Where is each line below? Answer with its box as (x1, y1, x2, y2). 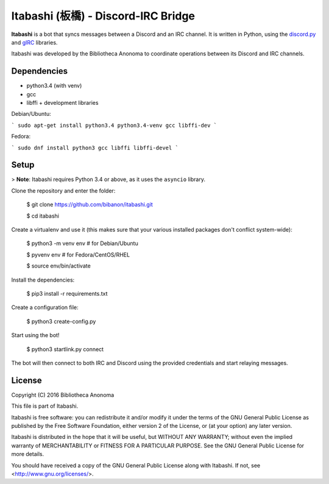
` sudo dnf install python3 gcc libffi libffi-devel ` (11, 144, 179, 151)
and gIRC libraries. (11, 38, 58, 46)
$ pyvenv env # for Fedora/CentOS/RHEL (26, 251, 130, 258)
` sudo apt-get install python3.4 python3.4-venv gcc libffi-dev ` (11, 122, 218, 129)
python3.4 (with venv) (26, 82, 82, 90)
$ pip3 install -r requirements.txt (26, 290, 108, 297)
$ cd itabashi (26, 212, 59, 219)
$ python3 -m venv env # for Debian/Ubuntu (26, 240, 138, 247)
